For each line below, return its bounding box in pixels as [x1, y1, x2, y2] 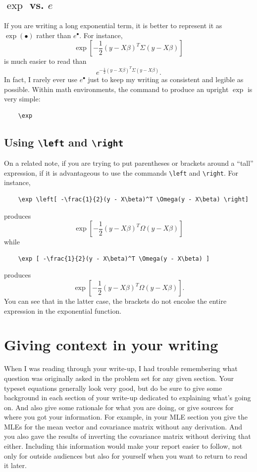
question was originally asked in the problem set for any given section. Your [4, 373, 234, 383]
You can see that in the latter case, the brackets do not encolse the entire [4, 296, 227, 306]
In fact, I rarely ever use [4, 74, 77, 85]
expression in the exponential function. [4, 305, 122, 316]
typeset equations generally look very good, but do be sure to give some [4, 382, 222, 393]
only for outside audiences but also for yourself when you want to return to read [4, 450, 248, 461]
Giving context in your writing [4, 334, 218, 355]
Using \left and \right [4, 134, 124, 149]
